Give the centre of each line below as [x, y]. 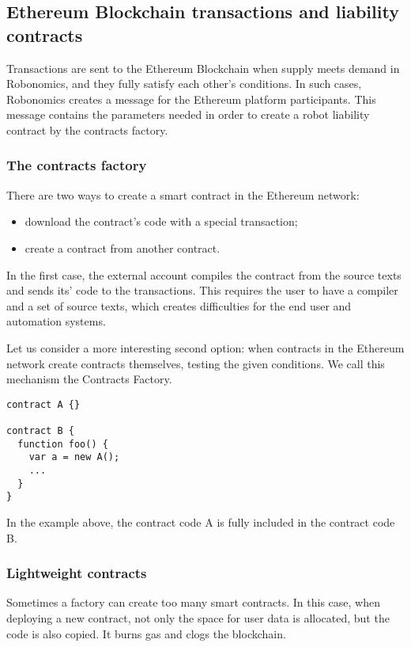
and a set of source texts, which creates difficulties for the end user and [179, 305]
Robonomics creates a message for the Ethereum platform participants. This [191, 99]
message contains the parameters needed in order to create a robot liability [188, 114]
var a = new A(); [74, 457]
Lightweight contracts [77, 573]
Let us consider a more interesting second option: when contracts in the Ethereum [205, 347]
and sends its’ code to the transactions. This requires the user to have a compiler [202, 290]
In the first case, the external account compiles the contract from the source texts [204, 274]
